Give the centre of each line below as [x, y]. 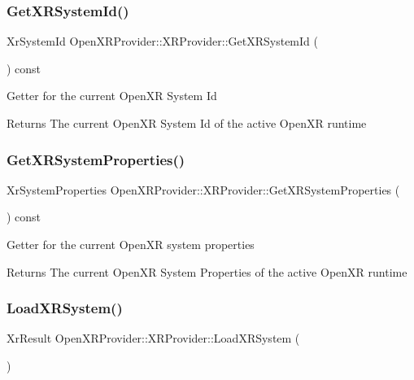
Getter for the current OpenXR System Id [112, 96]
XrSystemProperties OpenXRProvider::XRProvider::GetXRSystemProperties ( [203, 189]
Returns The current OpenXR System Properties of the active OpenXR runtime [207, 271]
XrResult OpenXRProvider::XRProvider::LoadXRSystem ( [153, 338]
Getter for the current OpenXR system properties [131, 244]
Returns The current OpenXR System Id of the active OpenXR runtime [187, 123]
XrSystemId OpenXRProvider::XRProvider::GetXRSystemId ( [162, 41]
